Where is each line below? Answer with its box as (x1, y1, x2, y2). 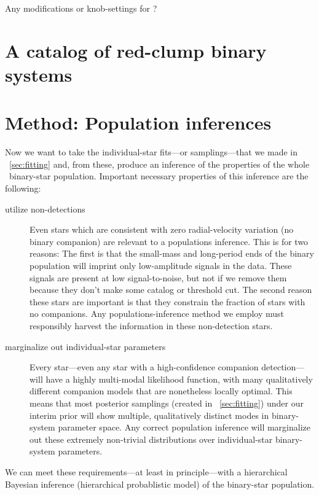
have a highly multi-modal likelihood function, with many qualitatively (45, 372, 313, 385)
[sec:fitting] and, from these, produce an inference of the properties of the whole (9, 157, 310, 170)
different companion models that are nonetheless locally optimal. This (30, 384, 293, 397)
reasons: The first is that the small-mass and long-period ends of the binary (30, 247, 314, 260)
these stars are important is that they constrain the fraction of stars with (30, 295, 305, 308)
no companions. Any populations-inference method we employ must (30, 307, 285, 320)
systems (5, 61, 73, 87)
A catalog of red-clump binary (5, 37, 267, 63)
